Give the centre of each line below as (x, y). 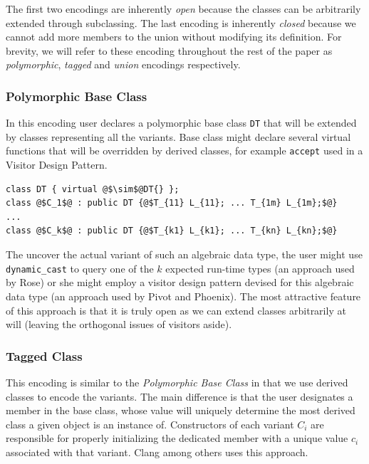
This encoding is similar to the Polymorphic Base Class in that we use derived (177, 382)
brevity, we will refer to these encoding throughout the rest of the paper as (169, 50)
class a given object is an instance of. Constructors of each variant (150, 424)
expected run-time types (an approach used (260, 268)
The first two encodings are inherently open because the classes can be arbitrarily (183, 9)
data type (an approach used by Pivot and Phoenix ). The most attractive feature (183, 296)
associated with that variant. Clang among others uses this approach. (157, 452)
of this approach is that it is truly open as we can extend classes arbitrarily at (176, 310)
